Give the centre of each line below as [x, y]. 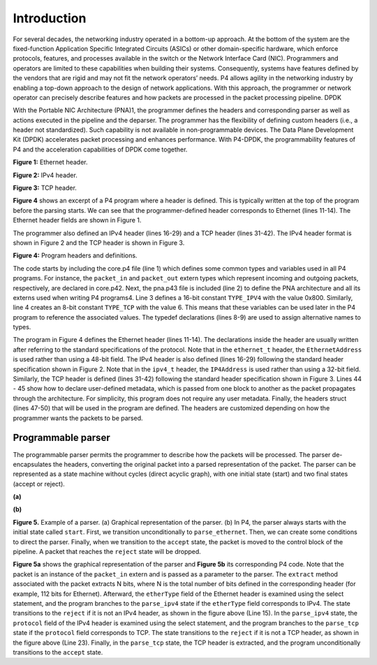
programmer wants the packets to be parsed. [78, 418]
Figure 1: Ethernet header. [50, 162]
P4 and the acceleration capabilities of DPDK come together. [100, 149]
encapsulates [32, 464]
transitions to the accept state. [58, 652]
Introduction [50, 18]
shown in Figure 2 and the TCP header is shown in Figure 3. [99, 242]
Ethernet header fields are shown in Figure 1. [77, 221]
